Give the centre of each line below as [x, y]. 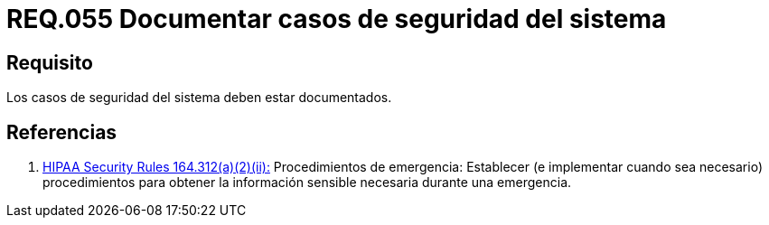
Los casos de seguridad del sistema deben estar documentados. [199, 98]
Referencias [62, 132]
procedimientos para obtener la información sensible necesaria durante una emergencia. [307, 183]
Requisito [50, 62]
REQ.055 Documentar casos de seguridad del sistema [337, 19]
